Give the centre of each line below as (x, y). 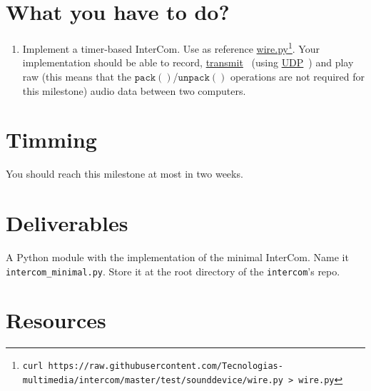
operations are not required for (298, 76)
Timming (51, 139)
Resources (56, 320)
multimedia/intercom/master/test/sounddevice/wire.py (153, 381)
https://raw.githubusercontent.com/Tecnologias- (166, 366)
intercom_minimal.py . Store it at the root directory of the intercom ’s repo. (173, 271)
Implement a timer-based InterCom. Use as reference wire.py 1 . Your (171, 47)
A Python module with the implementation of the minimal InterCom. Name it (177, 257)
